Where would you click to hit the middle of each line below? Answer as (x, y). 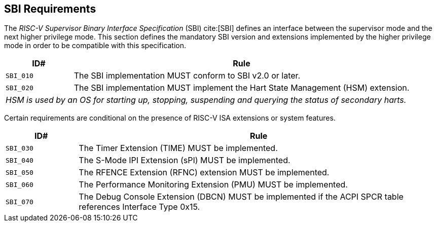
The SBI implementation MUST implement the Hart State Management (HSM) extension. (242, 88)
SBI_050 (20, 172)
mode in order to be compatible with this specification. (95, 46)
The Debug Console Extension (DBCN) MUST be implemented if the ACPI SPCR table (241, 197)
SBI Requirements (50, 9)
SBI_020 (20, 88)
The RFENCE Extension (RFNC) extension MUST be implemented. (204, 173)
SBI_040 (20, 160)
